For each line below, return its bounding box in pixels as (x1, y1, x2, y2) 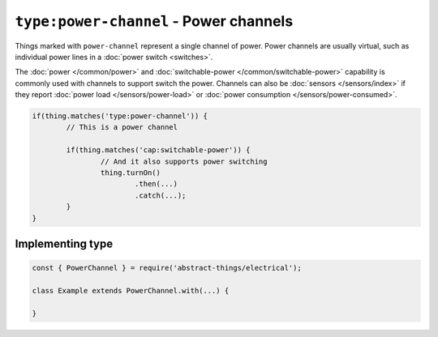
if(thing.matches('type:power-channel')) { (32, 112, 208, 121)
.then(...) (134, 179, 178, 189)
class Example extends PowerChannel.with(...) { (32, 286, 230, 295)
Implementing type (15, 237, 114, 251)
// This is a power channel (66, 122, 178, 132)
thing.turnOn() (100, 168, 161, 177)
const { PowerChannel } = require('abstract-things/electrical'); (32, 263, 302, 273)
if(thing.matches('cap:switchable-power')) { (66, 146, 251, 155)
